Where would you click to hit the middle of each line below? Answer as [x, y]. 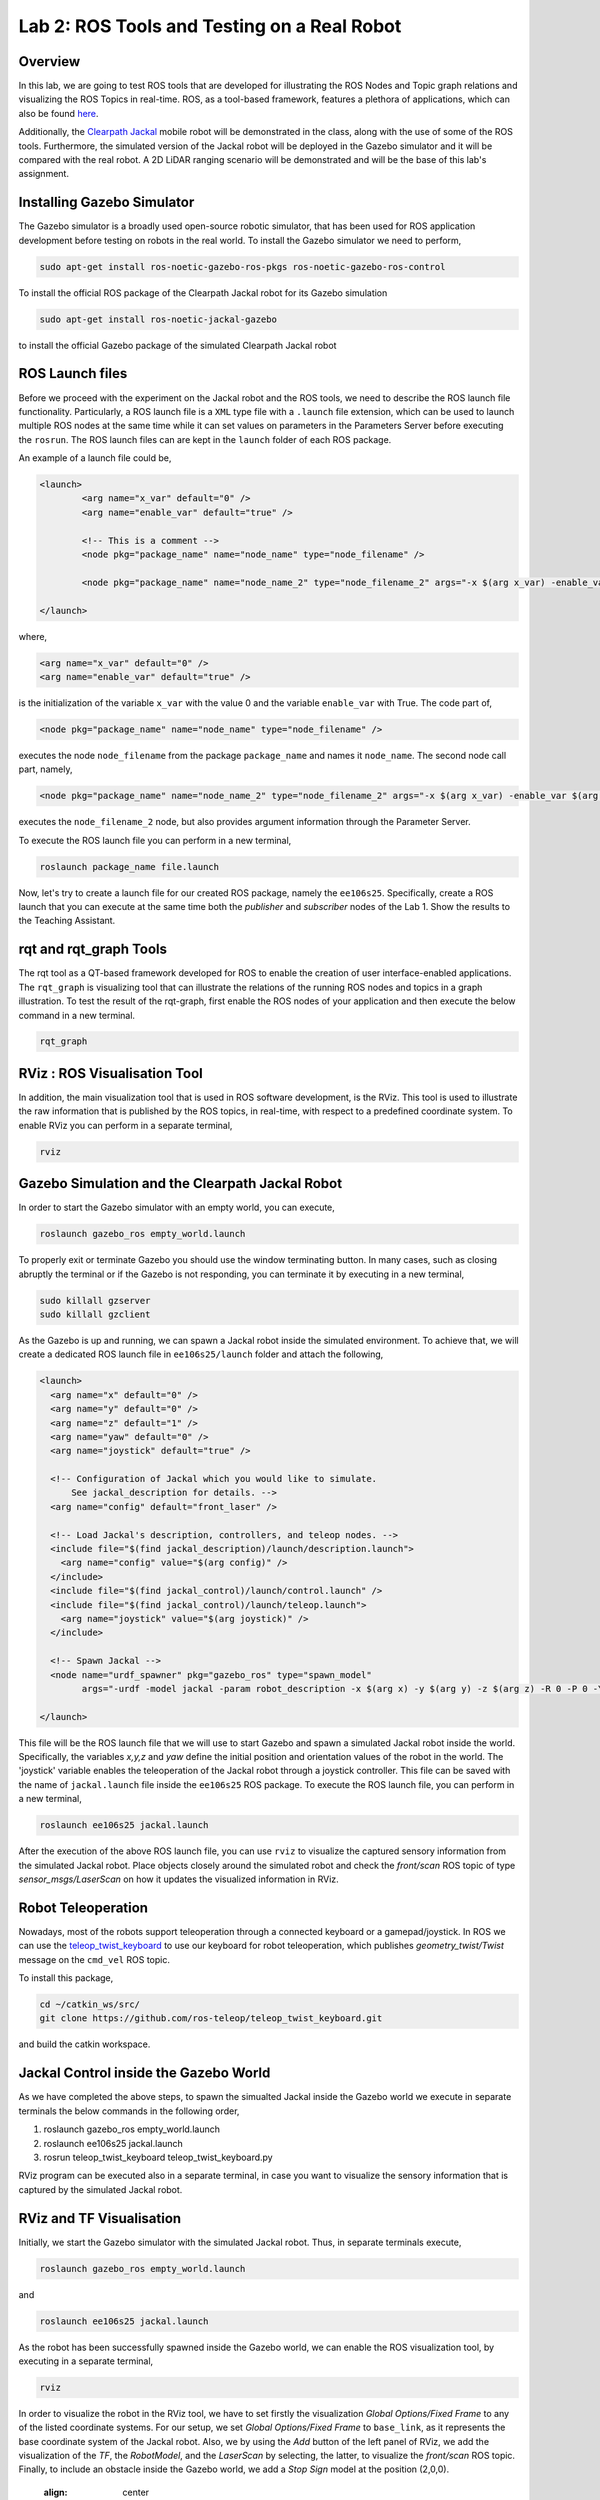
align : [55, 2492]
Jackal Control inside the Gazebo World [144, 2073]
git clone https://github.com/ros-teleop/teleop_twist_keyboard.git [211, 2018]
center [136, 2492]
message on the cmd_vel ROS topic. [94, 1959]
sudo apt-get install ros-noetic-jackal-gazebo [158, 319]
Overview [49, 61]
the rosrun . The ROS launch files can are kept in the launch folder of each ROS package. [205, 439]
